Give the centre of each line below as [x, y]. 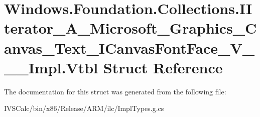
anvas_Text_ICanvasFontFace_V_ [129, 47]
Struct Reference [163, 67]
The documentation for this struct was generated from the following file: [115, 91]
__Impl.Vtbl [51, 67]
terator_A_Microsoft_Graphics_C [131, 28]
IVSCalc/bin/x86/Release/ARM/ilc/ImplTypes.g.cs [84, 108]
